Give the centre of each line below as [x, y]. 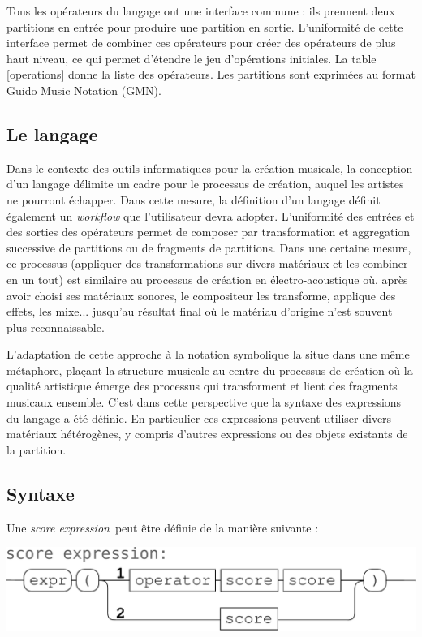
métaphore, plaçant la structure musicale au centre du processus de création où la [210, 370]
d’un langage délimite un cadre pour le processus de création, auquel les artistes [205, 184]
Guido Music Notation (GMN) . [84, 90]
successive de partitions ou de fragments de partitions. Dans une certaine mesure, [209, 247]
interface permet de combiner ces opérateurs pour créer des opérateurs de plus [201, 43]
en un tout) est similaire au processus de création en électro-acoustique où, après [207, 279]
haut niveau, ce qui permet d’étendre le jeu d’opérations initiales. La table [192, 58]
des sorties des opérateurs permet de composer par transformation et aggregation [209, 232]
